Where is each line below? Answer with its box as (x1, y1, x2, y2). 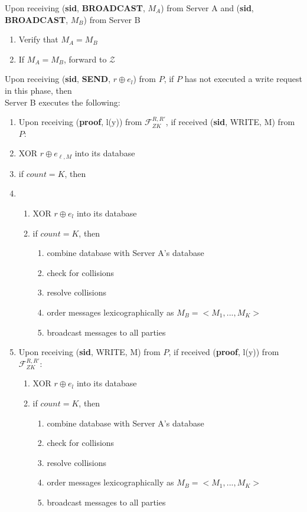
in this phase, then (5, 84, 72, 96)
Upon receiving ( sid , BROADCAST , (5, 2, 145, 14)
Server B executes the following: (5, 96, 120, 108)
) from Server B (83, 13, 141, 25)
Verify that (18, 33, 58, 45)
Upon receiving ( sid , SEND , (5, 73, 111, 85)
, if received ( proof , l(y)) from (168, 346, 279, 358)
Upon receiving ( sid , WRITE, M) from (18, 346, 161, 358)
